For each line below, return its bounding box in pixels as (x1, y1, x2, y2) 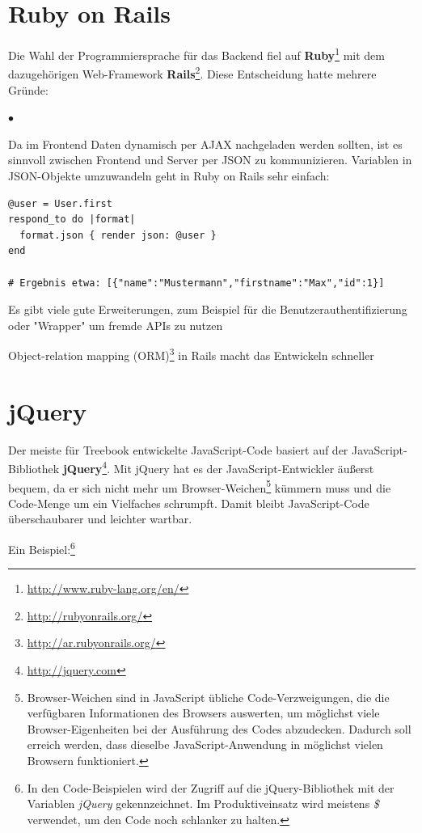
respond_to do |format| (8, 214, 136, 226)
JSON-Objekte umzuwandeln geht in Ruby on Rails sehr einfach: (8, 167, 330, 184)
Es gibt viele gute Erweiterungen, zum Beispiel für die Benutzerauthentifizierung (8, 301, 407, 318)
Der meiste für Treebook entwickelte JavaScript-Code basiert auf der (8, 441, 348, 458)
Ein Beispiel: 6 (8, 539, 75, 557)
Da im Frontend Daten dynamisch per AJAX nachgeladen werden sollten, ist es (8, 135, 403, 152)
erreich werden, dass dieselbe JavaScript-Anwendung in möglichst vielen (27, 736, 383, 753)
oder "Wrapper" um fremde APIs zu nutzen (8, 316, 223, 333)
